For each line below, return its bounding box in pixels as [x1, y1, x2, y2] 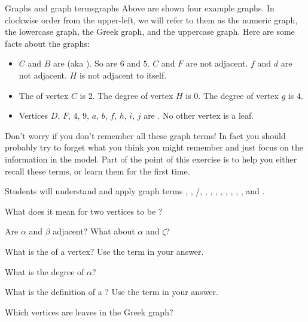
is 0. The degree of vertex [185, 89, 279, 101]
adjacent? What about [53, 225, 135, 237]
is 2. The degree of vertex [80, 89, 173, 101]
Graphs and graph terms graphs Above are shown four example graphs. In [5, 2, 275, 14]
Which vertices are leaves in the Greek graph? [5, 305, 173, 318]
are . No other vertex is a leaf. [144, 109, 254, 122]
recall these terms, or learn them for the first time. [5, 164, 190, 177]
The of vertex [19, 89, 69, 101]
